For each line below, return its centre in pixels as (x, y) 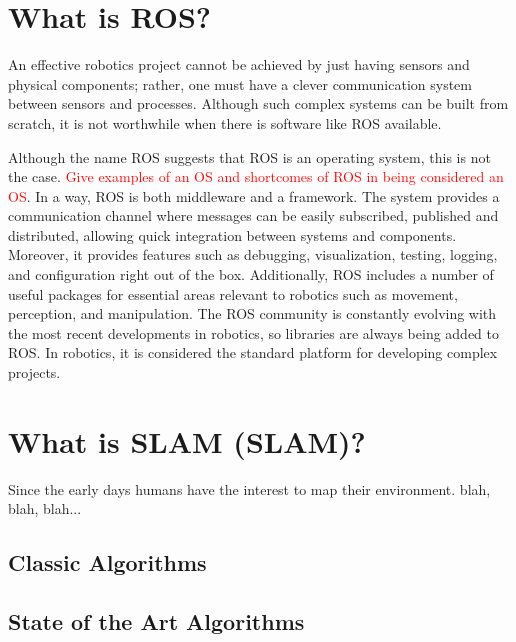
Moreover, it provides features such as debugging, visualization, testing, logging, (253, 254)
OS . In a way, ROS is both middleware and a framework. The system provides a (254, 195)
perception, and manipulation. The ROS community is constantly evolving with (252, 313)
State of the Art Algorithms (156, 621)
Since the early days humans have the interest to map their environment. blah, (249, 488)
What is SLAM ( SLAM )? (187, 440)
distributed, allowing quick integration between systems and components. (232, 234)
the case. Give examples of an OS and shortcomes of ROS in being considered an (256, 176)
